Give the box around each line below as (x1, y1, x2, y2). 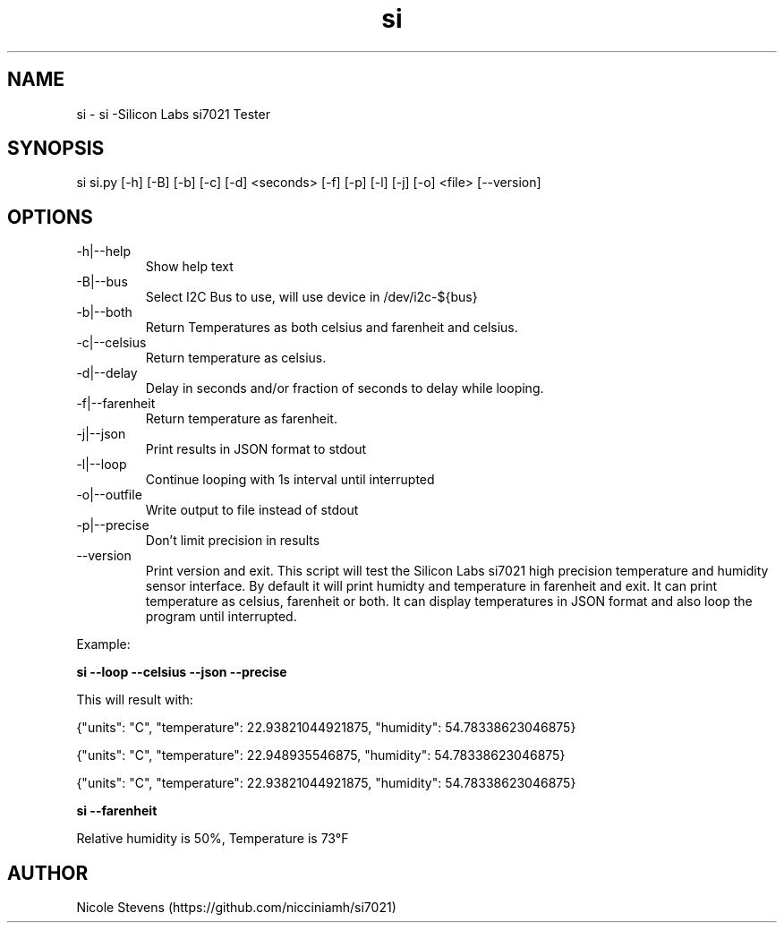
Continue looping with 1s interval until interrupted (145, 472, 435, 488)
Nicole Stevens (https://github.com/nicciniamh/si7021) (76, 900, 396, 916)
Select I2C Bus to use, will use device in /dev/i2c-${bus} (145, 289, 478, 305)
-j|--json (76, 426, 126, 442)
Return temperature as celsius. (145, 350, 327, 366)
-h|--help (76, 243, 132, 260)
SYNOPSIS (7, 137, 105, 160)
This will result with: (76, 692, 193, 708)
